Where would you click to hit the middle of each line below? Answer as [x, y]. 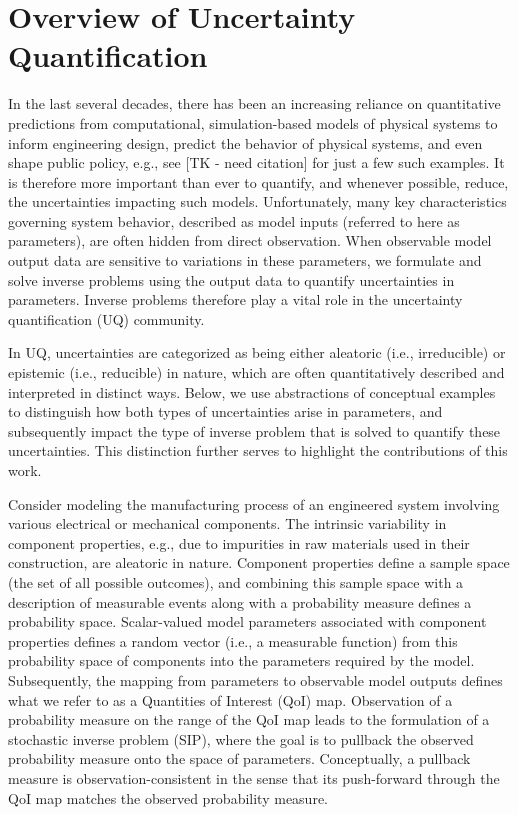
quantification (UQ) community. [106, 318]
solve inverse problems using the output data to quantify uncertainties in [231, 279]
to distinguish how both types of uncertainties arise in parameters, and [225, 411]
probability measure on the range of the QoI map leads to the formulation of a [249, 719]
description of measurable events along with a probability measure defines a [240, 601]
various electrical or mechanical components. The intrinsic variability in [227, 523]
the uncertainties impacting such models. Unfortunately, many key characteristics [257, 201]
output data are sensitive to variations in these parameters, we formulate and [245, 260]
